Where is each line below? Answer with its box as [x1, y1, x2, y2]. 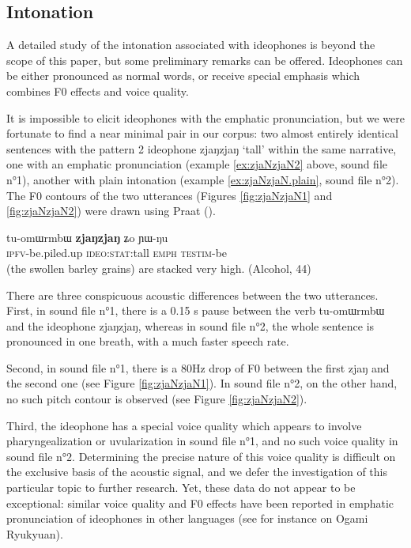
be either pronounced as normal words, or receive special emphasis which [6, 67, 360, 84]
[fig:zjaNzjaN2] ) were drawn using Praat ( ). [6, 202, 216, 219]
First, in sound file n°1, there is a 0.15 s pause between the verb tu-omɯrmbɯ [6, 302, 385, 319]
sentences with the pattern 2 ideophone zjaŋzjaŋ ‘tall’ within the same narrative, [6, 140, 397, 157]
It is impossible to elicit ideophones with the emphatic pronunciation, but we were [6, 109, 405, 126]
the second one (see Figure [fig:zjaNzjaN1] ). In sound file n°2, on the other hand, [6, 375, 398, 391]
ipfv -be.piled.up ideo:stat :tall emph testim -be [6, 244, 228, 261]
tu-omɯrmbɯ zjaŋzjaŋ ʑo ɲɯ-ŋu [6, 229, 168, 245]
